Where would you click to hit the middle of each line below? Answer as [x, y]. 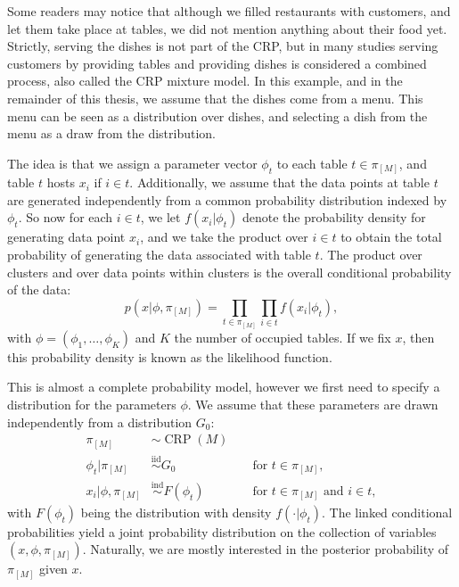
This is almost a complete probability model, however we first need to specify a [224, 387]
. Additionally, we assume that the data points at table [279, 182]
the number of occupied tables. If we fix [283, 337]
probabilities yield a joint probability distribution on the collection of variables [222, 531]
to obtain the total [391, 237]
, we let [160, 217]
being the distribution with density [176, 512]
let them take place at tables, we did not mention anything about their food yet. [227, 28]
